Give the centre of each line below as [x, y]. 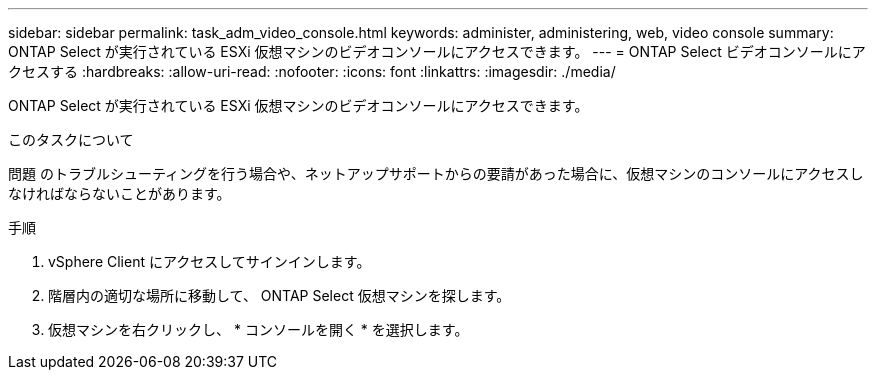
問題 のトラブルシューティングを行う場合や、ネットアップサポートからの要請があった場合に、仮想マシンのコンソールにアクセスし [436, 173]
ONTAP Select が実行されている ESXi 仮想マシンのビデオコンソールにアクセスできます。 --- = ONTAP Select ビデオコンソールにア [437, 51]
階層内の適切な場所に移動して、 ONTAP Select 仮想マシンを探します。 [279, 295]
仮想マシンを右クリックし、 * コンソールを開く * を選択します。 [258, 329]
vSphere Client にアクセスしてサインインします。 [209, 261]
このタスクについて [71, 139]
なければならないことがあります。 [119, 193]
